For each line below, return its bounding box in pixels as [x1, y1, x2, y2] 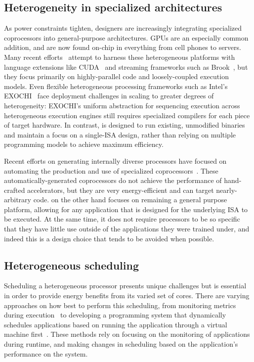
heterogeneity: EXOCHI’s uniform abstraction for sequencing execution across [4, 100, 240, 110]
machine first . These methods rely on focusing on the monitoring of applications [4, 329, 250, 339]
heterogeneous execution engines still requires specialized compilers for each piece [4, 110, 250, 120]
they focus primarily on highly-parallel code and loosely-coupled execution [4, 71, 229, 82]
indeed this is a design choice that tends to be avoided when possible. [4, 233, 214, 243]
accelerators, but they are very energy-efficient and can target [27, 184, 214, 195]
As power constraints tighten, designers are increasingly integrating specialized [4, 23, 242, 33]
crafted [4, 184, 25, 195]
